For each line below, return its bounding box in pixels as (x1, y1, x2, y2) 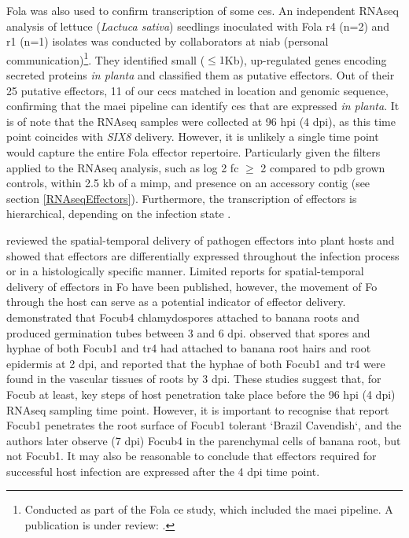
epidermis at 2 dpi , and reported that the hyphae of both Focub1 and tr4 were (6, 355, 385, 371)
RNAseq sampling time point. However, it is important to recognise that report (6, 401, 389, 418)
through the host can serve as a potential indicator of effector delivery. (6, 293, 346, 310)
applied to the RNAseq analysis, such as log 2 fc (6, 159, 239, 175)
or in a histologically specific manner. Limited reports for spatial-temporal (6, 263, 364, 279)
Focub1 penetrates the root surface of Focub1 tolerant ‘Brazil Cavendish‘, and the (6, 417, 402, 433)
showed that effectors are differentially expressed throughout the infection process (6, 247, 400, 263)
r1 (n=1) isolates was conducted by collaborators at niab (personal (6, 33, 329, 50)
